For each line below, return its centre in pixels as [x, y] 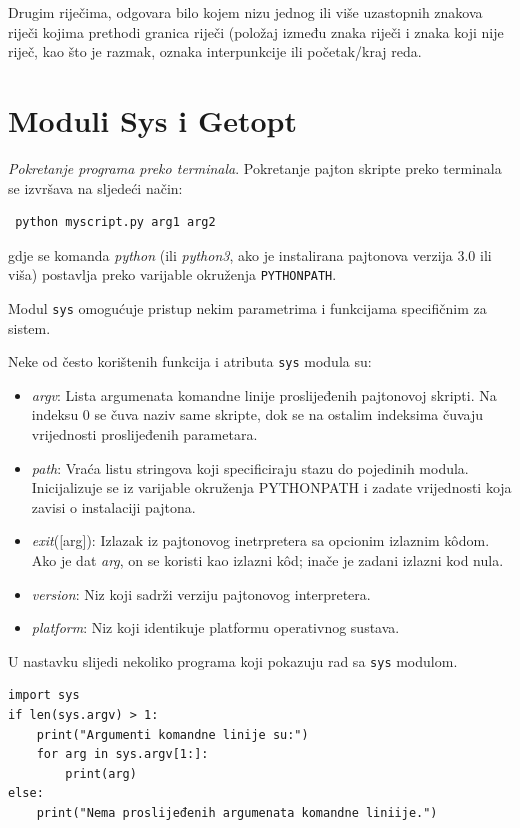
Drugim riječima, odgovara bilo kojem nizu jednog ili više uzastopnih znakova [245, 12]
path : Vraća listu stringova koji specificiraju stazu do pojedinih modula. [250, 467]
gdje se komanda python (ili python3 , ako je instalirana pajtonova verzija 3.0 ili [250, 254]
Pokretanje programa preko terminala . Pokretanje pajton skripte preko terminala [255, 167]
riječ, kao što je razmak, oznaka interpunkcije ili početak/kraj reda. [215, 51]
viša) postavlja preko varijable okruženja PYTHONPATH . [172, 274]
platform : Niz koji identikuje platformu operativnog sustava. [215, 627]
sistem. [29, 327]
